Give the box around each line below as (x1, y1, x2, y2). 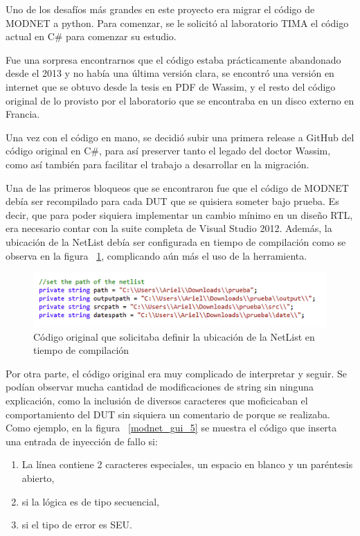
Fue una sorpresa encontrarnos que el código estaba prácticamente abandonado (6, 52, 341, 66)
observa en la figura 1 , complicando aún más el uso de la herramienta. (6, 248, 307, 262)
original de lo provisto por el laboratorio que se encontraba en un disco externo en (6, 93, 354, 107)
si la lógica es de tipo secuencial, (21, 494, 159, 508)
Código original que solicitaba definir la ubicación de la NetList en (33, 329, 315, 343)
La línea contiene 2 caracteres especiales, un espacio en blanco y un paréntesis (21, 457, 353, 472)
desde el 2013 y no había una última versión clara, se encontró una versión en (6, 66, 334, 80)
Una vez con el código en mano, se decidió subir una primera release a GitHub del (6, 129, 354, 144)
